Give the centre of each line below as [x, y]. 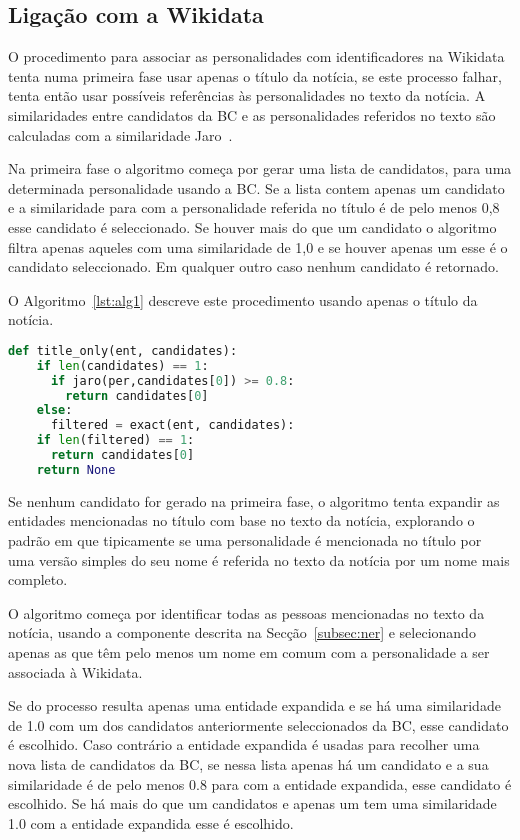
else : [54, 410]
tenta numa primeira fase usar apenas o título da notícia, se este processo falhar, [255, 75]
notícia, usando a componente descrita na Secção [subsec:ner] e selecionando [242, 632]
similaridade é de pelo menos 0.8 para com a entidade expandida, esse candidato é [260, 783]
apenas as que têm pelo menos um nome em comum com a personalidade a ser [249, 651]
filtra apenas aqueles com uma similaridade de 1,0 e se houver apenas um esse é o [258, 246]
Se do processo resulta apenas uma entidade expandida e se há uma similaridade [254, 705]
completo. [38, 579]
